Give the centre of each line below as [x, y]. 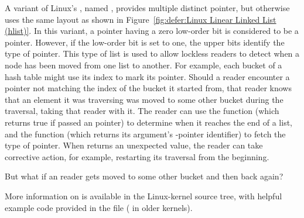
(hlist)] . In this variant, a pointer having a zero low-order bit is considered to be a [152, 31]
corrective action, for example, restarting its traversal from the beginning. [137, 156]
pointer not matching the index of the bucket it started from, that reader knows [148, 88]
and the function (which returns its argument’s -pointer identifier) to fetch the [145, 134]
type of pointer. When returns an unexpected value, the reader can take [134, 145]
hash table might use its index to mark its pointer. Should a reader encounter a [147, 76]
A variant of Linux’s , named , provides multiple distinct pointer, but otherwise [147, 8]
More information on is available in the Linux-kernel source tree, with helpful [144, 195]
